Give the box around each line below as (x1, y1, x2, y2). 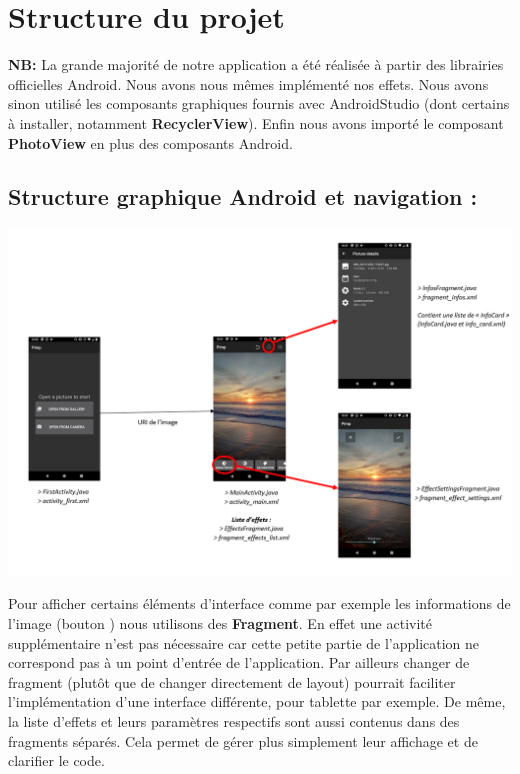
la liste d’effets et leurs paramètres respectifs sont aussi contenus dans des (8, 710, 460, 731)
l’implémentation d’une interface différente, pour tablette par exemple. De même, (8, 691, 506, 712)
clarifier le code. (8, 750, 105, 771)
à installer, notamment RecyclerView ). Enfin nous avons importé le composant (8, 112, 504, 133)
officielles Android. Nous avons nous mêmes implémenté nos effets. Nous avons (8, 73, 489, 94)
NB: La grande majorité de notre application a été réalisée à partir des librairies (8, 54, 504, 75)
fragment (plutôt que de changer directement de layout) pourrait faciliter (8, 671, 456, 692)
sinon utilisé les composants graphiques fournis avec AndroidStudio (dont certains (8, 93, 510, 114)
